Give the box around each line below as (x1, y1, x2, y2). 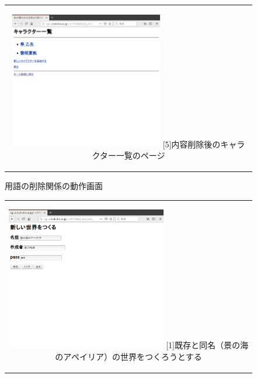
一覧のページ (116, 149, 165, 161)
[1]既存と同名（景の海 (166, 338, 249, 350)
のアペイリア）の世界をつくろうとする (55, 350, 202, 362)
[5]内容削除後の (162, 138, 221, 150)
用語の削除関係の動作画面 (5, 179, 103, 191)
